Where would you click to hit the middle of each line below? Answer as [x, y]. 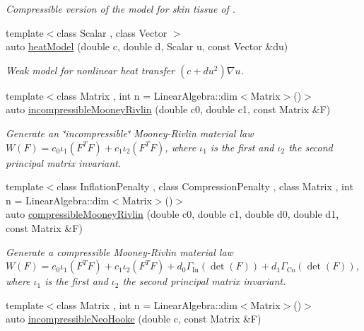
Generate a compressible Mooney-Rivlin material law [119, 251]
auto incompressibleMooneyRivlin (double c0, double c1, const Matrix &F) [168, 109]
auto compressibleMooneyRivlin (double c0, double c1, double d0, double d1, [172, 214]
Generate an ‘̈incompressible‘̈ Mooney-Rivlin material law [130, 133]
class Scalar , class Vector [112, 32]
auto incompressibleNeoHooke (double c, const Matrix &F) [134, 319]
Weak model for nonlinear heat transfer [90, 70]
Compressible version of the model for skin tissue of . [121, 8]
